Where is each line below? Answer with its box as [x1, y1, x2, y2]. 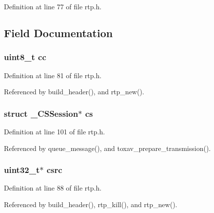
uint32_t [4, 164, 40, 176]
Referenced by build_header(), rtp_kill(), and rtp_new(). [4, 199, 177, 209]
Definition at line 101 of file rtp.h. [4, 127, 105, 136]
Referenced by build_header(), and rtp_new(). [4, 86, 144, 97]
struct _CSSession [4, 107, 78, 119]
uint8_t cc [4, 51, 46, 63]
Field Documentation [4, 25, 113, 40]
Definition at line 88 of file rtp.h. [4, 183, 102, 193]
